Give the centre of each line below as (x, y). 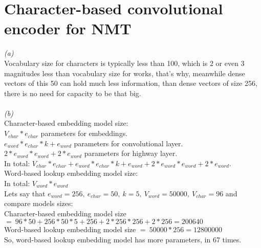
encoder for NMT (68, 28)
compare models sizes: (39, 203)
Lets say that (25, 193)
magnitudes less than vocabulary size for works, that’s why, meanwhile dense (125, 73)
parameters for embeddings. (84, 133)
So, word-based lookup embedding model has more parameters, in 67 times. (123, 239)
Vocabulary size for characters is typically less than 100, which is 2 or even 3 (124, 63)
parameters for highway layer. (131, 153)
